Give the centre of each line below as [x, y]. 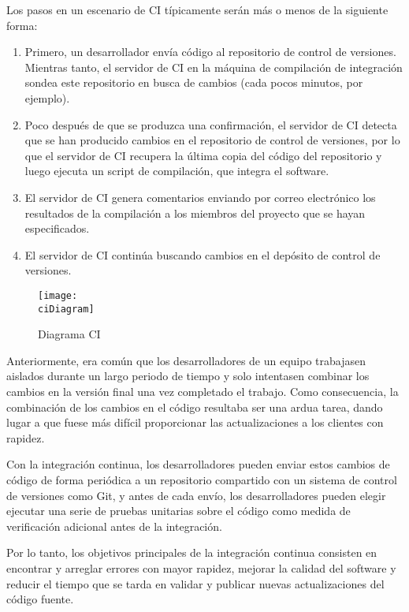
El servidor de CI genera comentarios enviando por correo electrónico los [200, 197]
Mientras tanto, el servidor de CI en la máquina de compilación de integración [214, 67]
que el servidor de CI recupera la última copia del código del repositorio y [203, 155]
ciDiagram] [66, 309]
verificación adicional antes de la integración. [114, 526]
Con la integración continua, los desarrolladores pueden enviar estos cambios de [198, 464]
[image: [58, 295]
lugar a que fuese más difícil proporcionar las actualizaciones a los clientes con [195, 422]
